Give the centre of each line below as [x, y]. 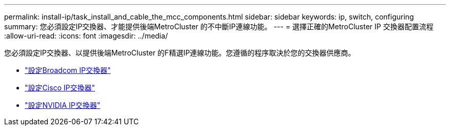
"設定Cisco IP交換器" [60, 88]
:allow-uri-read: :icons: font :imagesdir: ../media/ [86, 36]
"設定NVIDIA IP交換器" [63, 105]
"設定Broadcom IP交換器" [68, 70]
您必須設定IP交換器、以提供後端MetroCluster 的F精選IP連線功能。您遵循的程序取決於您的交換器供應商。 [180, 53]
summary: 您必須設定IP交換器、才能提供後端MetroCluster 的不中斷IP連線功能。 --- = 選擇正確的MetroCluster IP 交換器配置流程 [219, 26]
